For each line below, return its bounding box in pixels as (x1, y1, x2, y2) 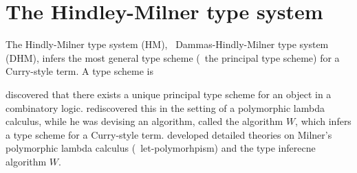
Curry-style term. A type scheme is (6, 64, 153, 78)
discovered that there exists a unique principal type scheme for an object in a (6, 86, 332, 101)
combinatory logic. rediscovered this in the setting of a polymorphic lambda (6, 100, 325, 115)
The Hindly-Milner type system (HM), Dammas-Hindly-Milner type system (6, 37, 329, 51)
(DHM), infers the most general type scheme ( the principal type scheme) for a (6, 50, 340, 65)
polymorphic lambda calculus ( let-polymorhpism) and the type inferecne (6, 141, 316, 155)
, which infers (295, 114, 351, 128)
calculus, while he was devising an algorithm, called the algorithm (6, 114, 283, 128)
